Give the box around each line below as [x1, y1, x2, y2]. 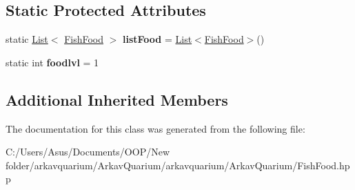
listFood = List [123, 32, 192, 46]
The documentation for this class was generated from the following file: [6, 121, 305, 135]
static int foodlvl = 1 [6, 55, 99, 69]
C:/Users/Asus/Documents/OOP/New [6, 144, 170, 159]
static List [6, 32, 48, 46]
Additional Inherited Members [6, 88, 228, 110]
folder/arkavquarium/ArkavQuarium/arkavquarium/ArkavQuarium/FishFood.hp [6, 158, 350, 172]
